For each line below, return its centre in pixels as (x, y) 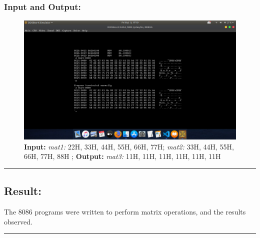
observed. (18, 221)
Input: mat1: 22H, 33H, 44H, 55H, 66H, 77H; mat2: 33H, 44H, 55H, (129, 146)
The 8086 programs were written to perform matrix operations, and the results (125, 212)
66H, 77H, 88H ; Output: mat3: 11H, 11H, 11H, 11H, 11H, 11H (122, 156)
